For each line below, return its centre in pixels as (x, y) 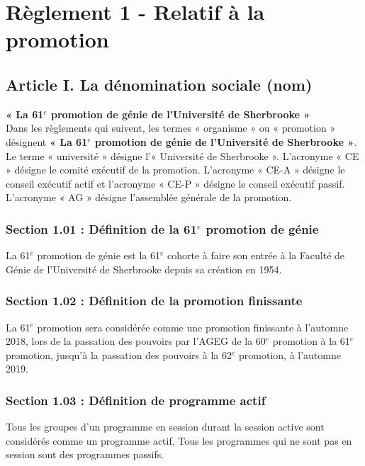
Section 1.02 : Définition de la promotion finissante (154, 301)
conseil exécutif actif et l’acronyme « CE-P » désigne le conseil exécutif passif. (175, 183)
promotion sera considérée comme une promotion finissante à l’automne (193, 327)
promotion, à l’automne (290, 354)
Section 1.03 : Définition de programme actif (136, 400)
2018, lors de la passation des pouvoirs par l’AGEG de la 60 (136, 341)
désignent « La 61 (47, 141)
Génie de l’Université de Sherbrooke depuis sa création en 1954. (144, 269)
